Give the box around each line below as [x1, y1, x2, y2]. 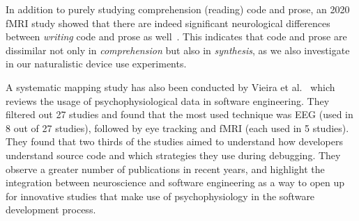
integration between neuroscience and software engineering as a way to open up [6, 175, 345, 190]
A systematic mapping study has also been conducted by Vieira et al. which [6, 79, 335, 94]
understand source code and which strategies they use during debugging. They [6, 147, 341, 162]
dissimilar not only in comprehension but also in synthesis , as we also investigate [6, 42, 350, 57]
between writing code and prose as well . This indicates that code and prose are [6, 29, 347, 44]
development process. [6, 202, 96, 217]
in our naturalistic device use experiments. [6, 56, 187, 71]
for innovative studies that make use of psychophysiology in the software [6, 188, 315, 203]
